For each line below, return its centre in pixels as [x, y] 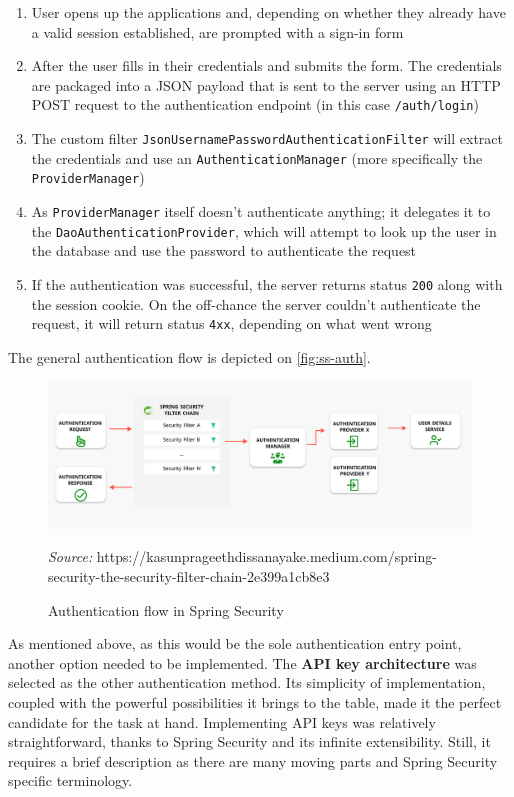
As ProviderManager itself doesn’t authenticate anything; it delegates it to [261, 211]
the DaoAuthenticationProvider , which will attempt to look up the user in [264, 230]
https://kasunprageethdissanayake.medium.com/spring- [266, 556]
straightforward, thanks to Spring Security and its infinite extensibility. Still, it [249, 741]
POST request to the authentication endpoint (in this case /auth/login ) [255, 104]
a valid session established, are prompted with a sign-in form [217, 31]
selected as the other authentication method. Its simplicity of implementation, [247, 682]
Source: [70, 556]
